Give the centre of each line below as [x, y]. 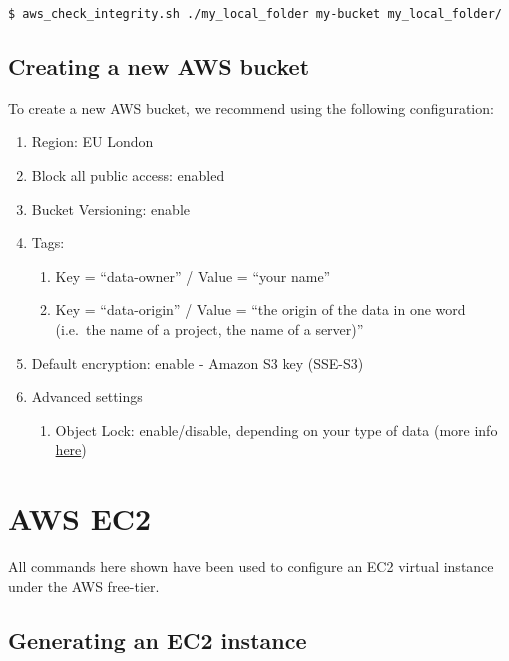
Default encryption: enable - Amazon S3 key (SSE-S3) [197, 362]
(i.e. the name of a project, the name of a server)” [209, 329]
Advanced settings [87, 396]
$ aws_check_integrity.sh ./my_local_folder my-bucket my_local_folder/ [255, 14]
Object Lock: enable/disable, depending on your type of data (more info [276, 429]
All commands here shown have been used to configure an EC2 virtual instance [251, 566]
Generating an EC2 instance [157, 639]
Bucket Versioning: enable [110, 208]
